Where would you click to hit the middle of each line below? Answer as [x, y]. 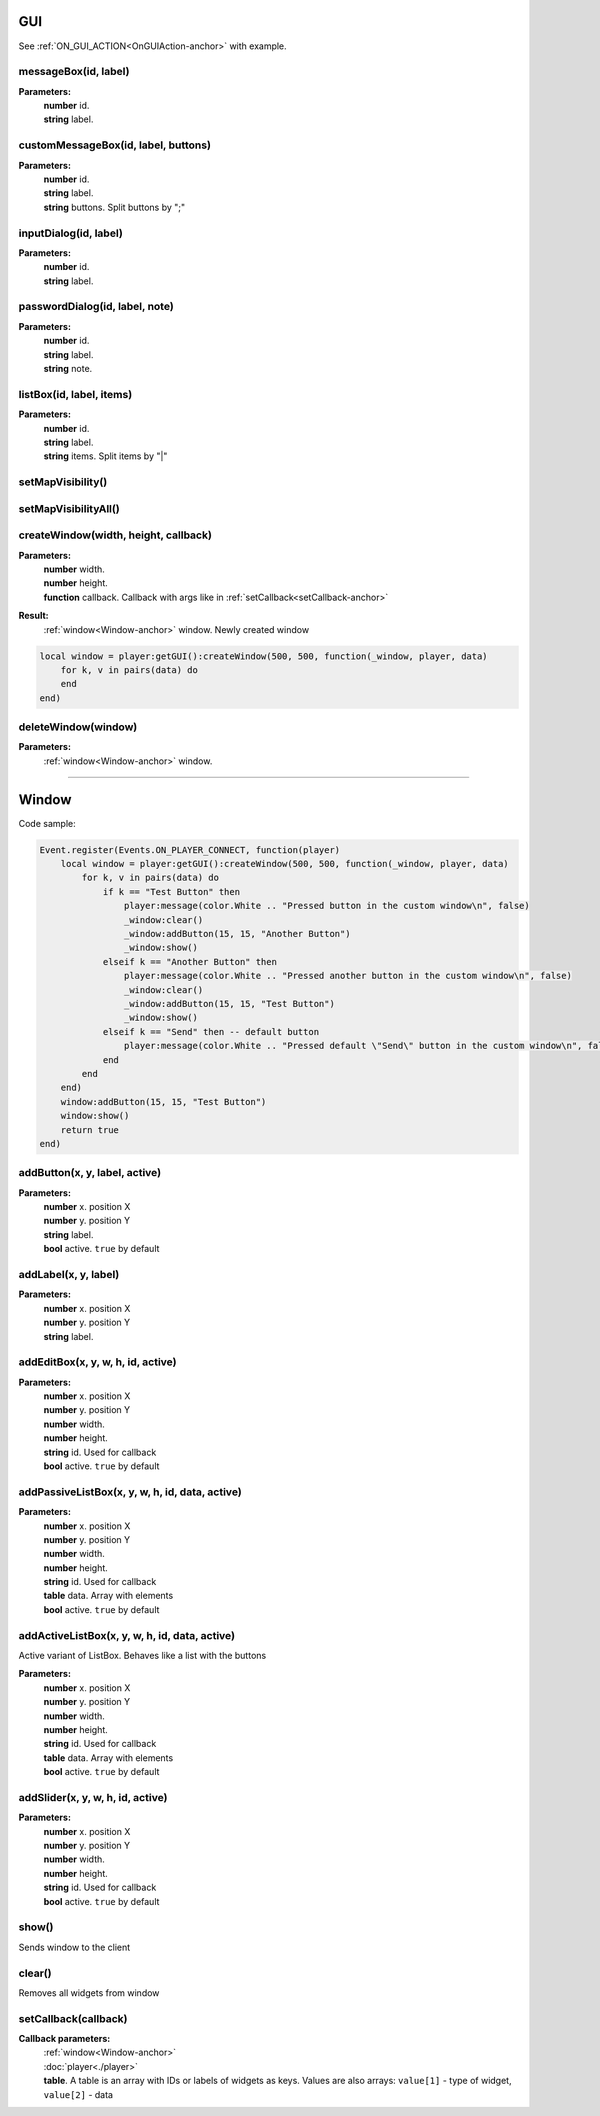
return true [90, 1129]
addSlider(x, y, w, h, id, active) [93, 1797]
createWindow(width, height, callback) [115, 535]
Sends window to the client [74, 1947]
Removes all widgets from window [89, 1992]
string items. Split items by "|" [105, 456]
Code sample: [47, 823]
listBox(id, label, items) [75, 394]
